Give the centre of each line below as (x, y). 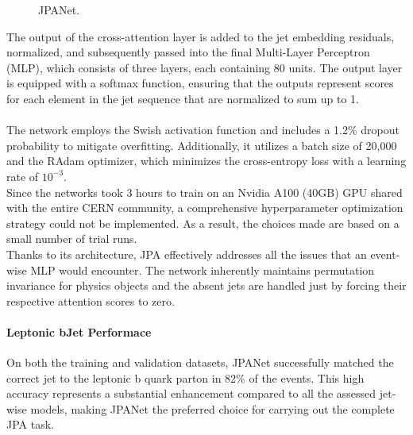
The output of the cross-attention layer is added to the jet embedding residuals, (201, 36)
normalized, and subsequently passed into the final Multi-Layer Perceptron (188, 52)
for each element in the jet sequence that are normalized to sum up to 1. (183, 98)
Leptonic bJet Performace (79, 331)
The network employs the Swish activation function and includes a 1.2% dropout (203, 130)
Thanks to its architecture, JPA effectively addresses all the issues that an (187, 254)
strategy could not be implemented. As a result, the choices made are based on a (203, 223)
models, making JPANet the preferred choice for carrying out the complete (212, 408)
